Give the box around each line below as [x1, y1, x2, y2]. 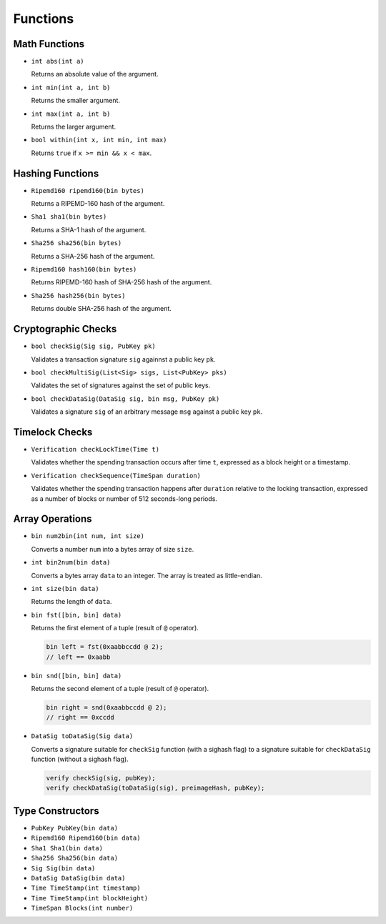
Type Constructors [13, 805, 99, 817]
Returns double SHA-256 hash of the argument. [31, 304, 172, 313]
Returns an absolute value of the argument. [31, 70, 159, 79]
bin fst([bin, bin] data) [31, 611, 122, 619]
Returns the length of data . [31, 597, 112, 606]
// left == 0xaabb [46, 652, 111, 661]
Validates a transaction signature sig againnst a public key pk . [31, 354, 216, 364]
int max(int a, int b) [31, 109, 111, 118]
